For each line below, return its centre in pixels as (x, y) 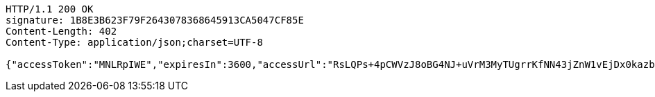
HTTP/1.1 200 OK (50, 9)
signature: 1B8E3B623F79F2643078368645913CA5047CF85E (155, 20)
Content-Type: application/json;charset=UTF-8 (134, 42)
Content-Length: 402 (61, 31)
